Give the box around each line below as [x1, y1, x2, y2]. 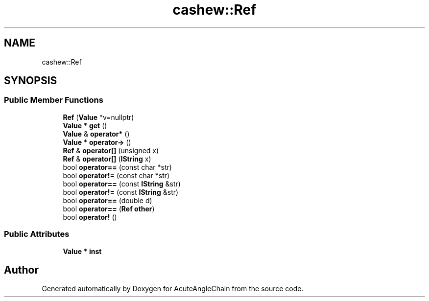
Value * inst [63, 247, 102, 255]
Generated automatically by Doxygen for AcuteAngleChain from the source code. [42, 284, 304, 293]
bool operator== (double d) [63, 196, 152, 205]
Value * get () [63, 121, 107, 130]
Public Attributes [4, 229, 70, 239]
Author [4, 263, 39, 276]
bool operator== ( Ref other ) [63, 204, 155, 213]
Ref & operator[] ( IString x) [63, 154, 151, 163]
